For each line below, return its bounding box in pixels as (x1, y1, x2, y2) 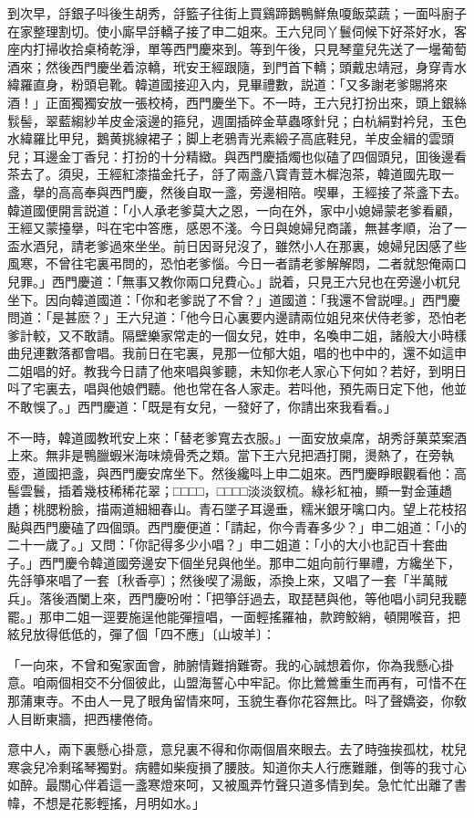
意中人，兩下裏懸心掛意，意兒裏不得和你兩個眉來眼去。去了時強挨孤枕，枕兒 (7, 739, 467, 759)
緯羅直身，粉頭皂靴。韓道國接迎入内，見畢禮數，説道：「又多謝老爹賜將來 (7, 75, 448, 94)
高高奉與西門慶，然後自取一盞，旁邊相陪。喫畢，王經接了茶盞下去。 (57, 182, 467, 201)
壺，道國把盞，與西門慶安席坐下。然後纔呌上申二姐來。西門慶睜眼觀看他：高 (7, 463, 467, 482)
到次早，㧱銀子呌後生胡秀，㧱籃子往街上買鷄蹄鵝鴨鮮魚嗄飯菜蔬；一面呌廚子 (7, 4, 467, 22)
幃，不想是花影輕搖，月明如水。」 (7, 792, 205, 812)
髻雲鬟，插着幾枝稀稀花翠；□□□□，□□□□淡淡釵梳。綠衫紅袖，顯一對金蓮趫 (7, 481, 452, 500)
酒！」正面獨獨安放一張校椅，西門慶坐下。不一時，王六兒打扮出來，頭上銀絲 (7, 92, 467, 111)
